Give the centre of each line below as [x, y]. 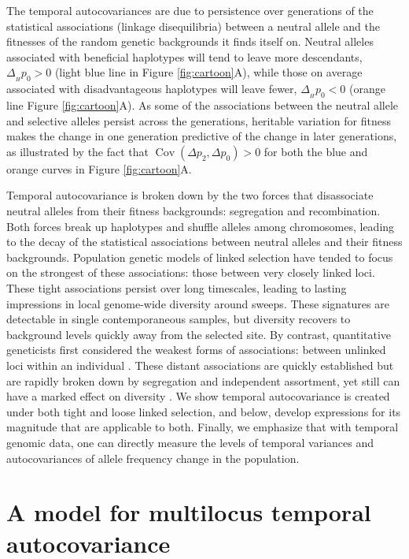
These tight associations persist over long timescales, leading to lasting [177, 288]
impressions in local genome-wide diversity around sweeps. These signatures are [198, 303]
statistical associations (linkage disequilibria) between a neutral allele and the [193, 26]
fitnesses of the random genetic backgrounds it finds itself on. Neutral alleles [190, 41]
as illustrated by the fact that [78, 151]
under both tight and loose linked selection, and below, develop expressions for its [204, 411]
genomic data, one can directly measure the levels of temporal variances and [190, 442]
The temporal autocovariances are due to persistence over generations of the [190, 10]
